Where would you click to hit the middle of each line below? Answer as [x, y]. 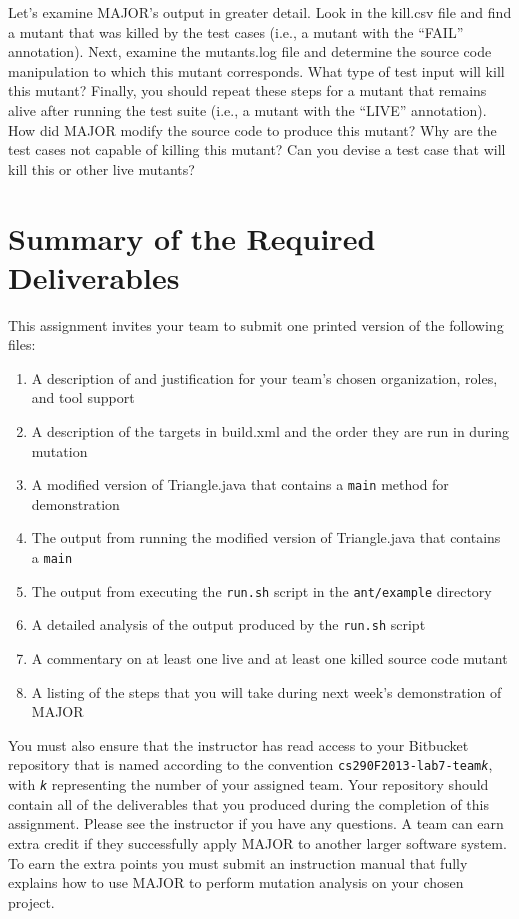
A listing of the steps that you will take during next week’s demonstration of [266, 691]
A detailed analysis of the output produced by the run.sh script [228, 624]
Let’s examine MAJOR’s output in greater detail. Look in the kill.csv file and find [260, 12]
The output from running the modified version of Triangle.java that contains [266, 537]
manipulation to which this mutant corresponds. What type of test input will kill [256, 70]
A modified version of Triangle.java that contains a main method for [240, 484]
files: [22, 344]
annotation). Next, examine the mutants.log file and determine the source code [250, 51]
